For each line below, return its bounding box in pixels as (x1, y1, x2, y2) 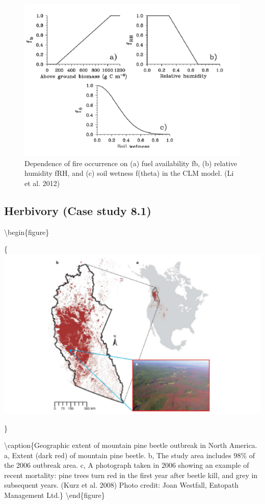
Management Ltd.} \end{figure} (4, 490, 105, 500)
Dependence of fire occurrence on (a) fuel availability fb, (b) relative (24, 157, 237, 168)
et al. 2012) (24, 177, 60, 188)
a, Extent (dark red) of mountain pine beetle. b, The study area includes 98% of (4, 449, 255, 460)
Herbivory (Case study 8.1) (4, 202, 151, 218)
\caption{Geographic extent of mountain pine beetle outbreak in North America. (4, 440, 257, 450)
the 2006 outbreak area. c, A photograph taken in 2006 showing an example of (4, 460, 249, 470)
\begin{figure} (4, 226, 49, 237)
